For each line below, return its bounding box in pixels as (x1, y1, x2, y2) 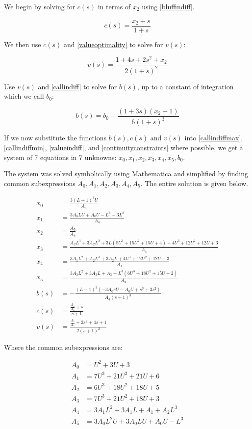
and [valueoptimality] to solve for (63, 39, 163, 49)
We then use (4, 39, 41, 49)
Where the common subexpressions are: (4, 342, 123, 352)
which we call (4, 91, 44, 101)
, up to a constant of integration (137, 81, 234, 91)
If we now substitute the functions (4, 133, 107, 143)
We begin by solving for (4, 1, 76, 11)
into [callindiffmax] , (184, 133, 243, 143)
